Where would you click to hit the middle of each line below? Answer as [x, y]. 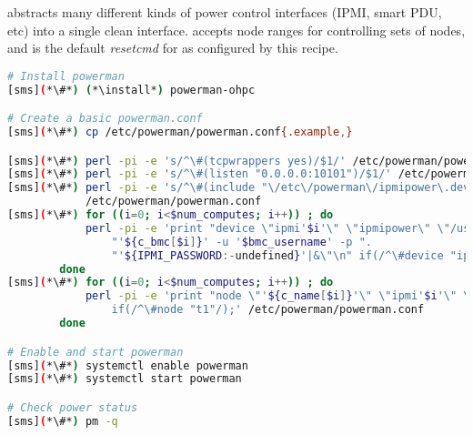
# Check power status [73, 407]
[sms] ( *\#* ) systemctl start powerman [125, 379]
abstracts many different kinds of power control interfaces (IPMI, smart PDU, [225, 12]
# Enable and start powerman [96, 352]
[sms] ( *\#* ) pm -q [63, 421]
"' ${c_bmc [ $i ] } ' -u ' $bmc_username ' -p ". [242, 242]
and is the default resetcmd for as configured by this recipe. [173, 48]
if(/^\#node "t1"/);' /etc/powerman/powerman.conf [268, 310]
